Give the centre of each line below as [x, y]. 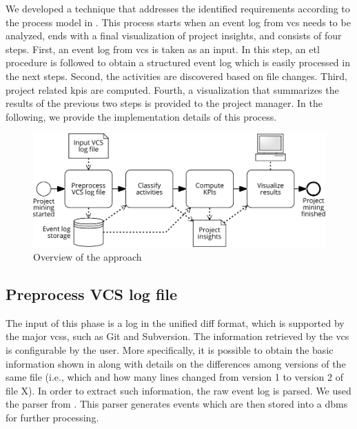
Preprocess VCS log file [92, 294]
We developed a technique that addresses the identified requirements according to [178, 8]
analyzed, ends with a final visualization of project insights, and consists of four [174, 36]
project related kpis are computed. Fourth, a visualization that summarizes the [172, 89]
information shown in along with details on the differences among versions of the [176, 363]
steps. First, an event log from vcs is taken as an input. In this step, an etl [163, 49]
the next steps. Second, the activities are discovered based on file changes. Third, [176, 76]
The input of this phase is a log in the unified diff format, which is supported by [175, 322]
